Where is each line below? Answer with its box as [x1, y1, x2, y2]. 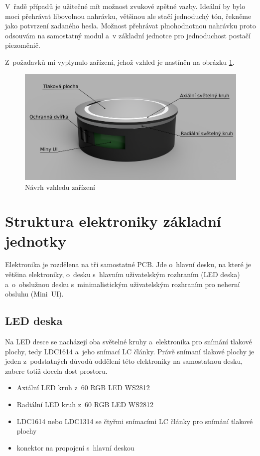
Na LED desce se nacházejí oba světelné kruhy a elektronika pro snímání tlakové [5, 336, 252, 347]
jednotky [5, 230, 66, 251]
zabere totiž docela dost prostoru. [5, 365, 108, 376]
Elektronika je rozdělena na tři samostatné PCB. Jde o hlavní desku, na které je [5, 259, 251, 270]
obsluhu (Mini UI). [5, 289, 64, 299]
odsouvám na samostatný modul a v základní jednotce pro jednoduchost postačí [5, 30, 251, 40]
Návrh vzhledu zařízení [25, 181, 95, 192]
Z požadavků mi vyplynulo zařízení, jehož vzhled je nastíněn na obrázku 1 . [5, 56, 235, 67]
